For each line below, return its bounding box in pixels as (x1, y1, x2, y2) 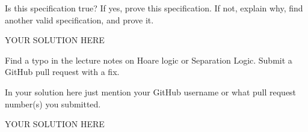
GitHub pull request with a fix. (5, 65, 120, 78)
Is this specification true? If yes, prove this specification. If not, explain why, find (5, 2, 303, 14)
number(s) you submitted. (5, 97, 101, 110)
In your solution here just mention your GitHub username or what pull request (5, 85, 297, 98)
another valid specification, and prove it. (5, 13, 154, 26)
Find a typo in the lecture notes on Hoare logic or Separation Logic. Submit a (5, 53, 292, 66)
